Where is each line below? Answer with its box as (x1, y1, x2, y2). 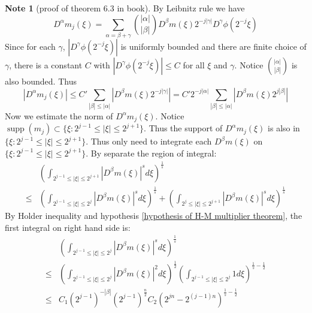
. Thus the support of (144, 122, 223, 134)
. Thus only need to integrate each (86, 135, 212, 148)
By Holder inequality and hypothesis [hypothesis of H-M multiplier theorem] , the (5, 209, 302, 222)
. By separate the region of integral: (86, 146, 217, 159)
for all (183, 58, 205, 71)
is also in (268, 122, 300, 134)
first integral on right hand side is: (5, 221, 131, 233)
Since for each (5, 40, 56, 52)
